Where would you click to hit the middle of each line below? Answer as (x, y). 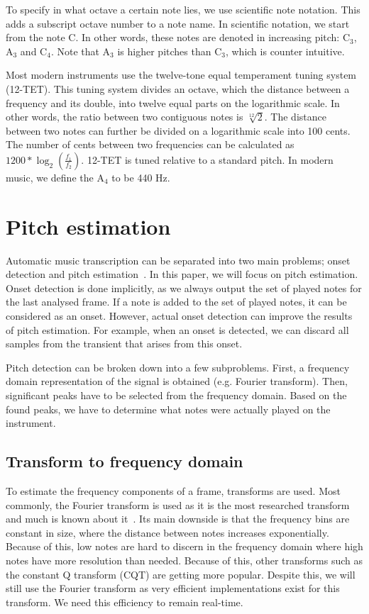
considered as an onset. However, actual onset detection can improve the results (179, 316)
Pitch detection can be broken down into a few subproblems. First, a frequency (178, 367)
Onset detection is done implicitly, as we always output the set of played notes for (184, 288)
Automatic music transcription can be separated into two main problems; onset (178, 260)
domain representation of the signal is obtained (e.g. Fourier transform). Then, (177, 381)
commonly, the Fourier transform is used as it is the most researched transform (178, 504)
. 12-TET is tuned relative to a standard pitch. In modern (207, 159)
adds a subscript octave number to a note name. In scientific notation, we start (178, 23)
